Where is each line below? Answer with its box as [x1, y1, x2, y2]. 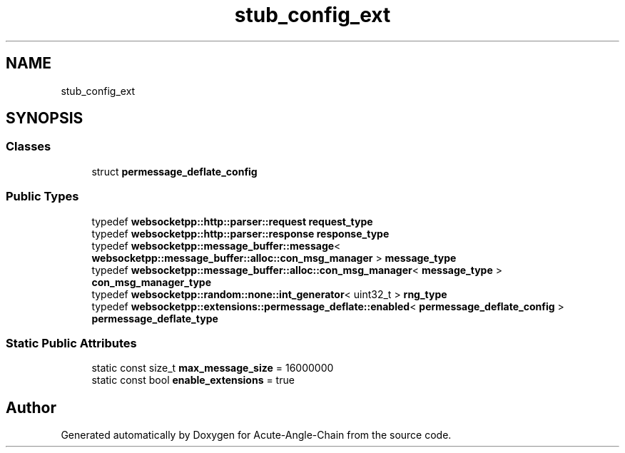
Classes [6, 139, 51, 154]
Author [6, 398, 56, 417]
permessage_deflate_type [91, 312, 218, 325]
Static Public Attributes [6, 335, 137, 350]
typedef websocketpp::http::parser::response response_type [91, 227, 390, 240]
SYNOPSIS [6, 109, 83, 128]
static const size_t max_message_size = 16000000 [91, 362, 334, 375]
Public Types [6, 189, 79, 204]
